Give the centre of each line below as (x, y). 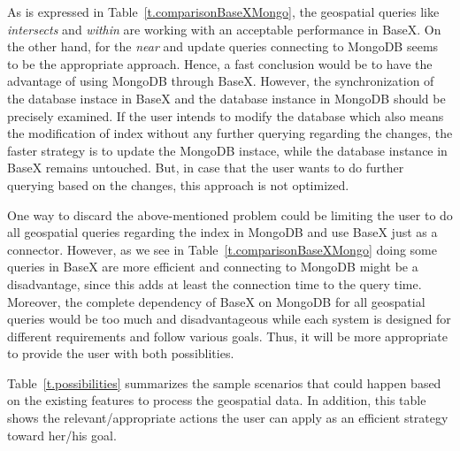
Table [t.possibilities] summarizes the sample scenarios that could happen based (224, 382)
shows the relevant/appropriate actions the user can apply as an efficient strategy (228, 418)
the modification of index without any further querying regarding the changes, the (230, 133)
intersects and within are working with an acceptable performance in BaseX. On (224, 29)
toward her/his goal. (62, 435)
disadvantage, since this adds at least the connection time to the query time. (215, 283)
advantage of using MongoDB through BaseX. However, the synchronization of (221, 81)
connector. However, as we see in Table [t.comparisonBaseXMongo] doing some (222, 249)
